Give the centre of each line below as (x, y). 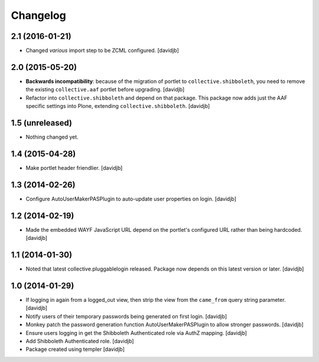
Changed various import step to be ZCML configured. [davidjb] (102, 51)
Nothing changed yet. (52, 137)
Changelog (38, 15)
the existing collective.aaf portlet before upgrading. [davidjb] (105, 90)
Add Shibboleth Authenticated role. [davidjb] (80, 341)
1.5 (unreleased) (41, 123)
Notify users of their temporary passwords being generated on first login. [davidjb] (126, 316)
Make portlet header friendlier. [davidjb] (74, 167)
